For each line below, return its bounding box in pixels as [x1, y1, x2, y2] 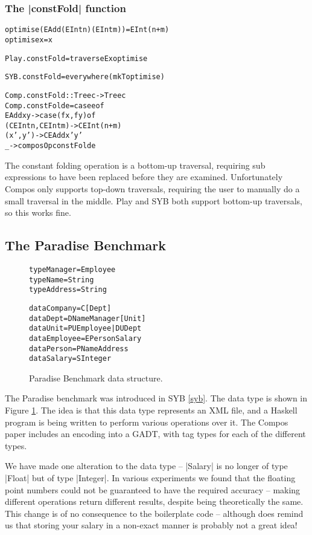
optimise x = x [5, 35, 53, 44]
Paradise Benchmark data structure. [29, 371, 163, 384]
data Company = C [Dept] [29, 303, 112, 313]
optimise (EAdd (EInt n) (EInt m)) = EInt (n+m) [5, 25, 170, 34]
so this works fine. [5, 206, 71, 219]
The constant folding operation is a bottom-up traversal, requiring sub [5, 158, 266, 171]
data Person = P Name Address [29, 344, 129, 353]
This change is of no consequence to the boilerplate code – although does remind [5, 507, 304, 519]
